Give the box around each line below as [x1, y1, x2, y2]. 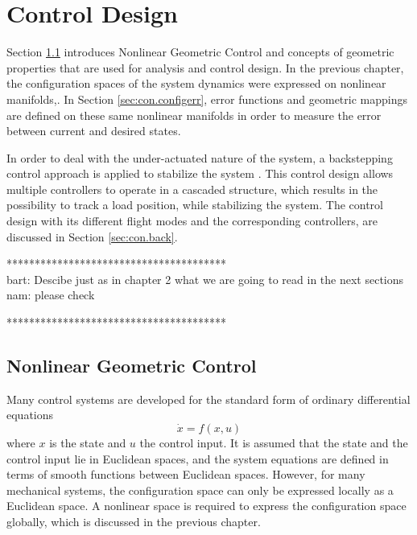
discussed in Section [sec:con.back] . [6, 228, 178, 245]
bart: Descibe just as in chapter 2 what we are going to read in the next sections [6, 270, 404, 287]
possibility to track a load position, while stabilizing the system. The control [6, 196, 383, 213]
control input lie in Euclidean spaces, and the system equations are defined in [6, 450, 389, 467]
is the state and [49, 434, 126, 451]
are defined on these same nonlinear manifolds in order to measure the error [6, 106, 382, 123]
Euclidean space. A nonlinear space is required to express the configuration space [6, 497, 407, 514]
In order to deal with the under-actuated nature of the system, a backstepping [6, 149, 393, 166]
